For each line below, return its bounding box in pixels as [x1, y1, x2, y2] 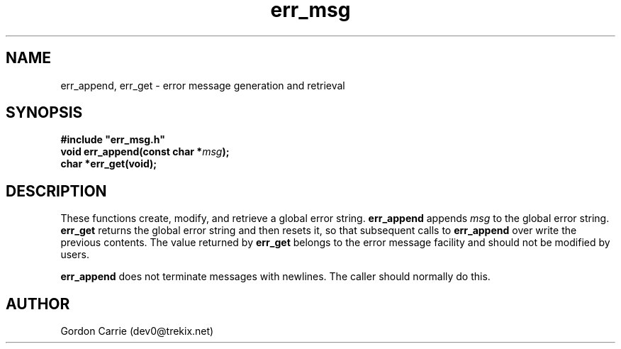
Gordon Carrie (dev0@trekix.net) [60, 325, 214, 338]
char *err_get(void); [60, 157, 157, 170]
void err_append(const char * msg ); [60, 145, 230, 158]
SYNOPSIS [6, 104, 83, 122]
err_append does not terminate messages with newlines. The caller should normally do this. [60, 270, 491, 283]
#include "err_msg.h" [60, 133, 165, 146]
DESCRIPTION [6, 182, 107, 200]
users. [60, 248, 89, 261]
